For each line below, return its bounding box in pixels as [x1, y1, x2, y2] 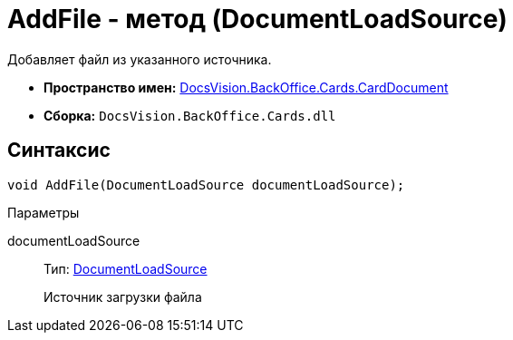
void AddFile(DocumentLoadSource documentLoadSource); [7, 177, 405, 192]
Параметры [7, 204, 80, 220]
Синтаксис [7, 139, 111, 162]
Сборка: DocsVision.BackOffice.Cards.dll [44, 107, 336, 123]
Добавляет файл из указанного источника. [7, 51, 272, 67]
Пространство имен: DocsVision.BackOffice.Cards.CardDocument [44, 79, 449, 95]
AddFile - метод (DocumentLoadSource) [7, 4, 508, 34]
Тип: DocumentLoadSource [44, 260, 208, 277]
